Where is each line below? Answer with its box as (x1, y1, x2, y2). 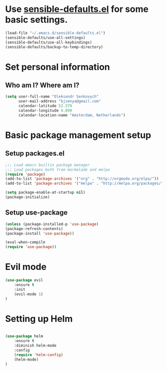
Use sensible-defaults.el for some (5, 3, 149, 15)
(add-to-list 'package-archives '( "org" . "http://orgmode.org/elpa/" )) (5, 176, 159, 181)
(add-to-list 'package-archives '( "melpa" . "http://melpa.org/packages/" (5, 181, 164, 186)
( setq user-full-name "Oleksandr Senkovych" (5, 94, 99, 99)
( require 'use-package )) (5, 245, 57, 249)
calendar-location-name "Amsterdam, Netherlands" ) (18, 113, 126, 118)
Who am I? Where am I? (5, 81, 80, 90)
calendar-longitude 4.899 (18, 108, 72, 113)
